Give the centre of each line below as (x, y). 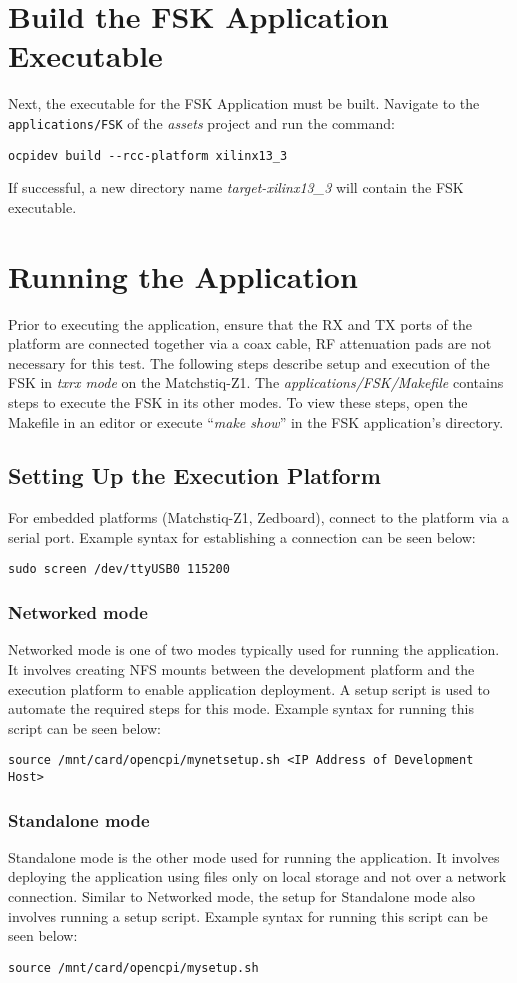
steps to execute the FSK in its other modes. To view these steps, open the (238, 401)
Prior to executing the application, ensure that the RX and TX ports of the (240, 323)
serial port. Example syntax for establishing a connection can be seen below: (242, 536)
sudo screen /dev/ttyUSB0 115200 (119, 569)
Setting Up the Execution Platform (194, 475)
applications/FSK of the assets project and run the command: (201, 122)
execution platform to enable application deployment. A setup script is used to (249, 688)
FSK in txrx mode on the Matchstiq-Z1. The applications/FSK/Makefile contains (256, 382)
